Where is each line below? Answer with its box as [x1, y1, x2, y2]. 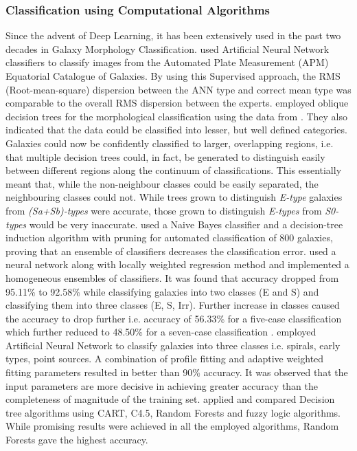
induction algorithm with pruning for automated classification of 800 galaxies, [5, 230, 333, 245]
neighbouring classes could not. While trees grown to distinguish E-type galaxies [5, 190, 343, 204]
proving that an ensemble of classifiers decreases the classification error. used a [5, 243, 336, 258]
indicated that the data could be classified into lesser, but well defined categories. [5, 122, 347, 137]
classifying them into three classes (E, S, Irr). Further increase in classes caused [5, 298, 340, 312]
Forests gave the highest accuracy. [5, 432, 148, 447]
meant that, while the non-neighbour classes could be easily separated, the [5, 176, 319, 190]
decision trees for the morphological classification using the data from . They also [5, 109, 347, 123]
